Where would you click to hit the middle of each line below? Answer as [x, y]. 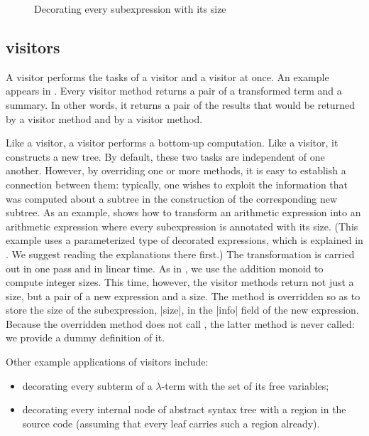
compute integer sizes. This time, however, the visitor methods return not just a [180, 282]
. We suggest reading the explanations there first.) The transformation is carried [180, 254]
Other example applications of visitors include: [107, 362]
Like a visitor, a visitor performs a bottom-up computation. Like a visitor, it [172, 143]
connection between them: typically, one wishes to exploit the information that [177, 184]
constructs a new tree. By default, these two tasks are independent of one [165, 156]
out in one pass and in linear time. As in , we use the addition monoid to [165, 268]
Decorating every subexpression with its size [130, 9]
